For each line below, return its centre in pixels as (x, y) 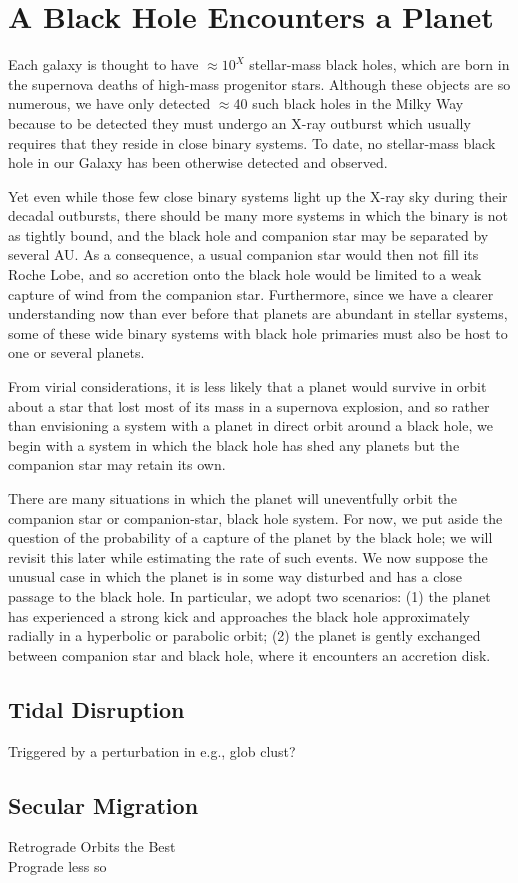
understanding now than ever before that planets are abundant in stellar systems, (258, 313)
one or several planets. (76, 352)
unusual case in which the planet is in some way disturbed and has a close (235, 576)
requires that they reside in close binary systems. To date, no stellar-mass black (252, 142)
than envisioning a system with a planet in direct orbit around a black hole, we (250, 425)
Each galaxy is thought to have (103, 64)
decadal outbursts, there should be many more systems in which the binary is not (258, 215)
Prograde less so (57, 865)
